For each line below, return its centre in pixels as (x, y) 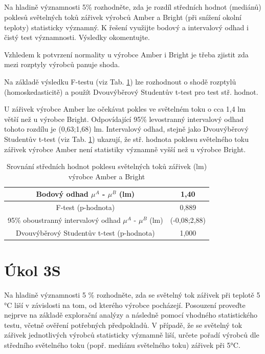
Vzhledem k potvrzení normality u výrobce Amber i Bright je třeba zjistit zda (126, 54)
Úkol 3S (32, 270)
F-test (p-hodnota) (85, 207)
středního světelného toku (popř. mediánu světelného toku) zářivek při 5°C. (122, 345)
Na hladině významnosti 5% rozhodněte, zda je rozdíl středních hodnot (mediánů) (133, 7)
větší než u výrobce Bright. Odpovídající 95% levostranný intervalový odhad (124, 119)
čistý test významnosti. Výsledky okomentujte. (77, 37)
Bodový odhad (62, 194)
